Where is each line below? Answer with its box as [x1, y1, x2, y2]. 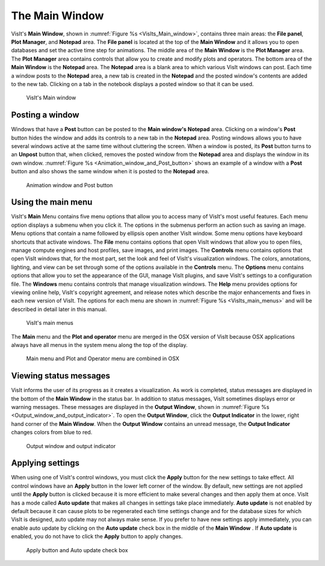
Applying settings [11, 458, 79, 469]
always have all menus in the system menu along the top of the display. [11, 341, 188, 348]
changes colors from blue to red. [11, 429, 93, 436]
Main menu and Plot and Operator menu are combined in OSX [26, 355, 180, 362]
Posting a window [11, 110, 79, 120]
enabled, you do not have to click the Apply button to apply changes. [11, 533, 183, 540]
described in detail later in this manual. [11, 306, 107, 313]
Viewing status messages [11, 371, 111, 381]
